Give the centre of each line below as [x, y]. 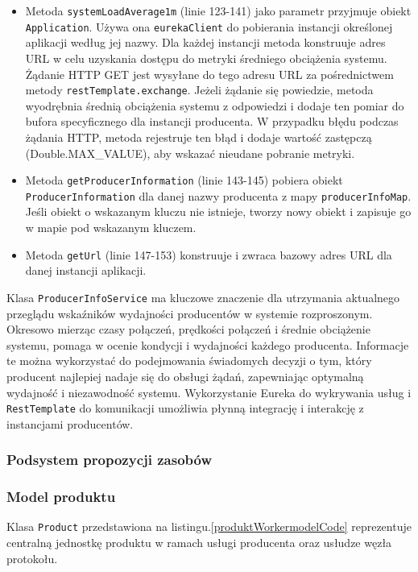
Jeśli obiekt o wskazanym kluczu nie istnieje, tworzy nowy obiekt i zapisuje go [218, 211]
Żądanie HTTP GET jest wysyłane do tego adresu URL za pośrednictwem [209, 74]
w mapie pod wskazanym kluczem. [111, 228]
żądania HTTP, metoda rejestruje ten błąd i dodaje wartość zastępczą [199, 137]
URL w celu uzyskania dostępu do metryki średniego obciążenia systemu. [206, 58]
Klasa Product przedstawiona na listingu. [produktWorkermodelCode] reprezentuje [209, 526]
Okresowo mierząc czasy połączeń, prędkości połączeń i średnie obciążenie [188, 329]
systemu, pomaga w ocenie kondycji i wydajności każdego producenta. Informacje [208, 344]
